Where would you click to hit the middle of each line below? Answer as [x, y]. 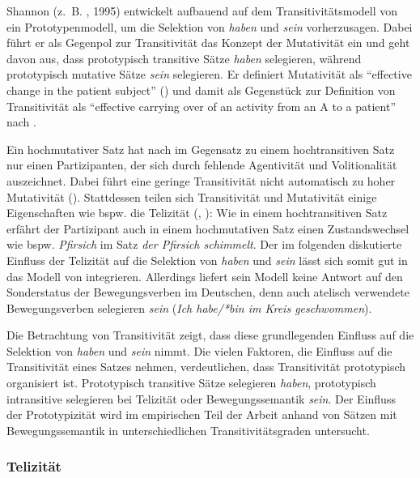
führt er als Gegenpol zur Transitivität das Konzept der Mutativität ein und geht [208, 43]
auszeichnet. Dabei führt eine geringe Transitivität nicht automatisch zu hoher [201, 180]
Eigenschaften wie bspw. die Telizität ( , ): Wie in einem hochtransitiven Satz [197, 213]
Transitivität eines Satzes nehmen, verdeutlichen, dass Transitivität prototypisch [206, 367]
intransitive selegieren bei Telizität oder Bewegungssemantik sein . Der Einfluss [201, 398]
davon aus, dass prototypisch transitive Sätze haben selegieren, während [184, 58]
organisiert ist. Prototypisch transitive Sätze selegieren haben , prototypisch [191, 383]
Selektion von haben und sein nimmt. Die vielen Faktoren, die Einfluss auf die [199, 350]
